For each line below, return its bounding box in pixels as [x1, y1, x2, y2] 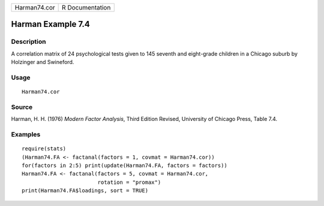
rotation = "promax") [97, 178, 161, 186]
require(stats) [22, 146, 67, 152]
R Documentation [62, 4, 111, 11]
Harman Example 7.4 [11, 19, 90, 29]
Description [11, 38, 46, 46]
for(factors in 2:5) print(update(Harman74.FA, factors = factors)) [22, 162, 227, 169]
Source [11, 102, 33, 111]
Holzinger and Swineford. [11, 59, 74, 66]
